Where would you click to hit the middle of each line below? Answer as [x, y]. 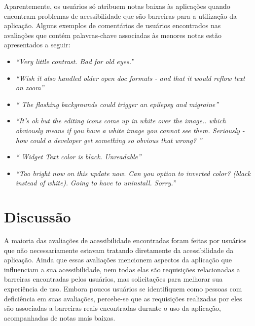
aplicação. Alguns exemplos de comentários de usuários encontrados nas [112, 25]
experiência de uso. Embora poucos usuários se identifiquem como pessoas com [123, 289]
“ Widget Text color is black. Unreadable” [78, 157]
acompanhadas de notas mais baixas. [60, 317]
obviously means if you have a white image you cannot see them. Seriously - [130, 130]
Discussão [37, 217]
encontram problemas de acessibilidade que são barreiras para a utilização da [120, 16]
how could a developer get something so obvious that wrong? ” [109, 140]
